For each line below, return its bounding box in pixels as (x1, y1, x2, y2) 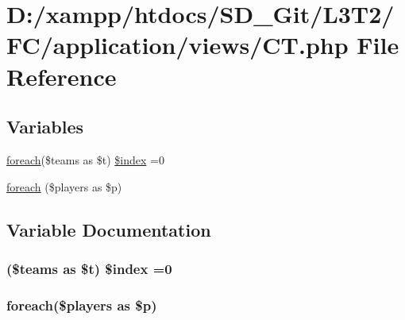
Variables (6, 114, 84, 139)
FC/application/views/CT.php (6, 29, 349, 61)
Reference (6, 60, 117, 92)
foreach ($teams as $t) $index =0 (6, 151, 164, 168)
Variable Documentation (6, 217, 211, 241)
